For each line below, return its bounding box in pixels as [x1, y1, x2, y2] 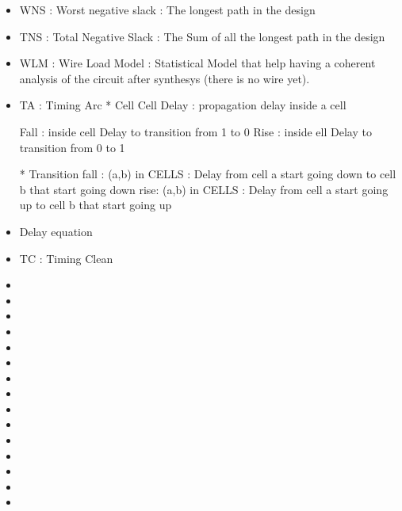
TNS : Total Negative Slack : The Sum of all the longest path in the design [19, 28, 385, 44]
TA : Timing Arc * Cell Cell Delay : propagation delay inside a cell [19, 97, 346, 113]
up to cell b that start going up [19, 196, 172, 213]
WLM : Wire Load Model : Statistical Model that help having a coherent [19, 55, 376, 71]
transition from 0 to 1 [19, 139, 125, 155]
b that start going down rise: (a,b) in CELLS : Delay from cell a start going [19, 181, 389, 197]
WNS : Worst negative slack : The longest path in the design [19, 2, 316, 17]
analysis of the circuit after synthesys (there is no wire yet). [19, 70, 310, 86]
